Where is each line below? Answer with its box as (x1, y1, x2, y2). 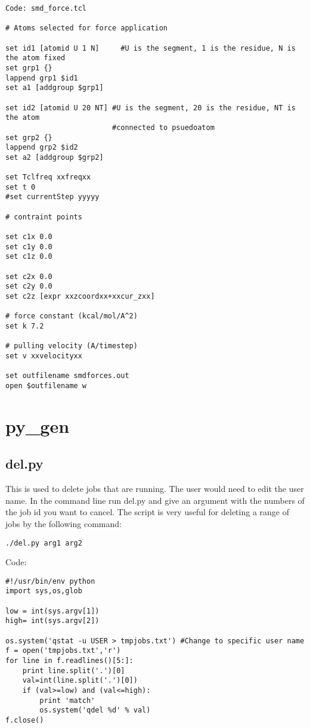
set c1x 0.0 (5, 233, 52, 241)
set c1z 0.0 (5, 252, 52, 261)
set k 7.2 (5, 322, 44, 330)
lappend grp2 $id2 (5, 143, 78, 152)
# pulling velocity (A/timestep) (5, 342, 138, 351)
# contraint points (5, 212, 82, 221)
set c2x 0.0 (5, 272, 52, 281)
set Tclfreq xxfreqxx (5, 173, 91, 182)
